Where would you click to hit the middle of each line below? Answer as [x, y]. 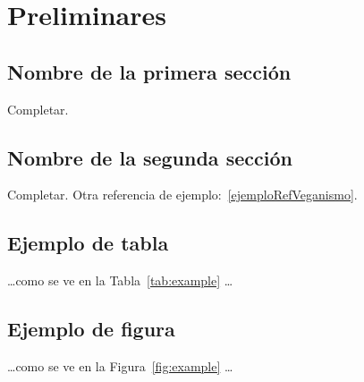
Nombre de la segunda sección [150, 157]
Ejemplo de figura [91, 329]
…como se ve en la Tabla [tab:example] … [120, 280]
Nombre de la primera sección [149, 71]
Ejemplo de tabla [88, 243]
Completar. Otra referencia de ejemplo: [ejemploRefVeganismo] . [182, 195]
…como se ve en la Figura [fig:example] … [120, 365]
